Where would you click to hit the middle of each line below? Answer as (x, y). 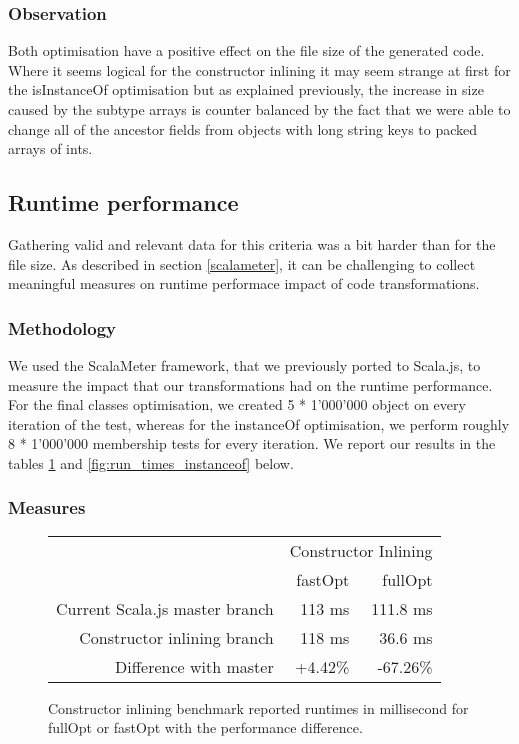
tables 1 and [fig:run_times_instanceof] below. (151, 462)
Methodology (62, 327)
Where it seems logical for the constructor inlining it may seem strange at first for (259, 69)
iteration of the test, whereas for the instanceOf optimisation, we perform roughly (259, 423)
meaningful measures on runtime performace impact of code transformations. (244, 283)
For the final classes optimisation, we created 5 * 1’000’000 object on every (237, 404)
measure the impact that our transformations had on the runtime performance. (250, 384)
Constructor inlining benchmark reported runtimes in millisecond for (258, 707)
